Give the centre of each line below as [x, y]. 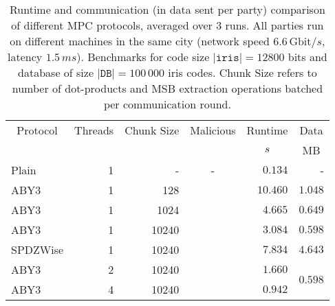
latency [25, 57]
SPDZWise [37, 249]
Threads [94, 130]
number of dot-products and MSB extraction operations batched [167, 88]
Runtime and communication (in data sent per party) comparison [167, 9]
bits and [307, 57]
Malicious [213, 130]
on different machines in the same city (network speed [140, 41]
